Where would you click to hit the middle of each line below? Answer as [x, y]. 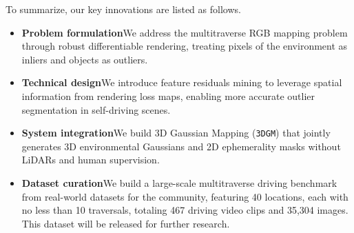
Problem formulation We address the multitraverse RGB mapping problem [185, 32]
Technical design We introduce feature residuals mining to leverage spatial [182, 82]
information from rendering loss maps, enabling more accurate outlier [168, 95]
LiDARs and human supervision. [91, 160]
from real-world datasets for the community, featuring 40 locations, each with [185, 196]
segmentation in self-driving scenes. [96, 109]
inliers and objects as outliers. [85, 59]
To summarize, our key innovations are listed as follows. [123, 9]
